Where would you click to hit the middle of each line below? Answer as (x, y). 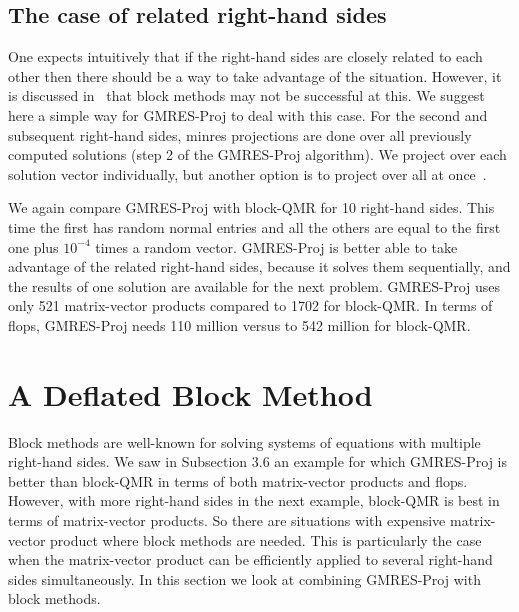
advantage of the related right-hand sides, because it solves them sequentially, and (259, 266)
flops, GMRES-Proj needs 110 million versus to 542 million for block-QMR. (239, 324)
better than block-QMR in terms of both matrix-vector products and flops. (238, 480)
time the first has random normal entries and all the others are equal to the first (254, 226)
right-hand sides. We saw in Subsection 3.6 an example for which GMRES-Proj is (257, 461)
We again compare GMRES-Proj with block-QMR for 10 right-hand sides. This (251, 207)
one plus (33, 246)
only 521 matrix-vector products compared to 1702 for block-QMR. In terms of (250, 305)
